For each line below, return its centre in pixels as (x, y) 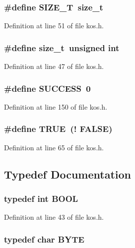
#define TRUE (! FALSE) (58, 129)
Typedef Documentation (67, 174)
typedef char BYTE (44, 239)
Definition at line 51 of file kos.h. (54, 26)
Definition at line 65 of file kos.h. (54, 147)
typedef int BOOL (41, 198)
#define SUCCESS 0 (47, 88)
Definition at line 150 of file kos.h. (56, 106)
